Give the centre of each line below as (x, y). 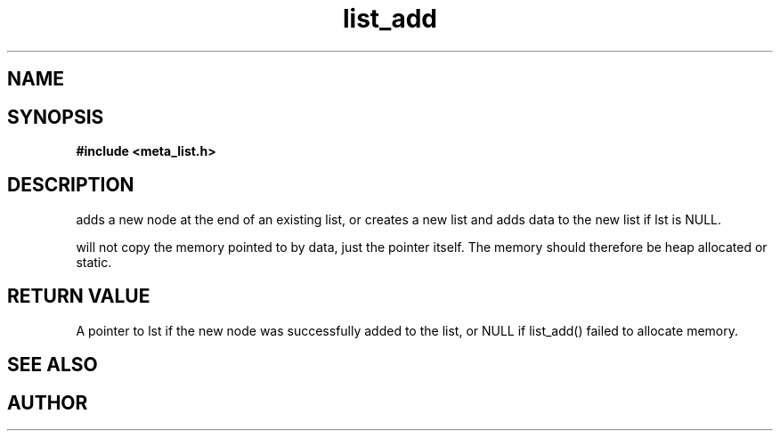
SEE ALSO (53, 365)
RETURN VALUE (79, 296)
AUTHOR (48, 402)
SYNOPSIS (56, 117)
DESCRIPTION (71, 185)
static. (94, 262)
